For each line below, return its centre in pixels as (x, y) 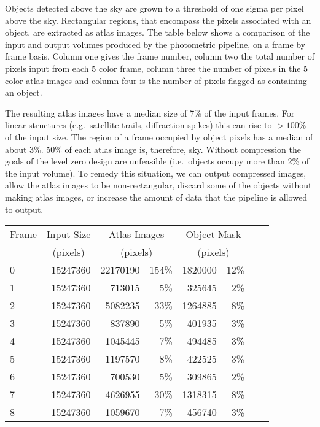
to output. (24, 209)
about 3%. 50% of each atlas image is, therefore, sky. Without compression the (153, 149)
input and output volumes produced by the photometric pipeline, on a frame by (155, 44)
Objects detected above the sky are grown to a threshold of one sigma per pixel (154, 8)
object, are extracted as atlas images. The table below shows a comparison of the (158, 32)
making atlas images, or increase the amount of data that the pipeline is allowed (156, 197)
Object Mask (213, 234)
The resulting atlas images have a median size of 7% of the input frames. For (150, 113)
